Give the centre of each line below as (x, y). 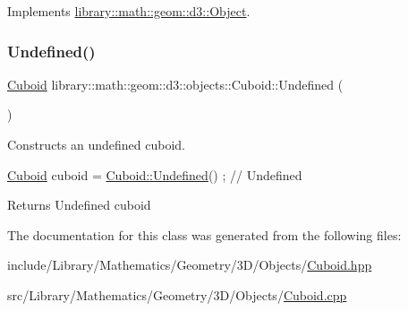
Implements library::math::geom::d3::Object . (129, 11)
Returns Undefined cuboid (79, 205)
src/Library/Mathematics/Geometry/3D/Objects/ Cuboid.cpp (177, 294)
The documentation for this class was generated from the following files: (204, 234)
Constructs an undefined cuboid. (96, 144)
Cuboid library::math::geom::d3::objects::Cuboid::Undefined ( (175, 84)
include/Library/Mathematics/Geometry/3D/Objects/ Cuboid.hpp (190, 265)
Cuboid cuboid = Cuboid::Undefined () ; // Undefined (155, 174)
